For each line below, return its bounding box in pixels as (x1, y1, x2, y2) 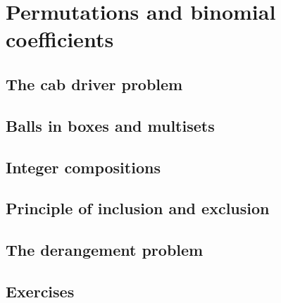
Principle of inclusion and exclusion (6, 197, 270, 219)
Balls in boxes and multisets (6, 114, 215, 136)
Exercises (6, 280, 75, 302)
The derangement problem (6, 239, 204, 261)
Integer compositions (6, 156, 161, 178)
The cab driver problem (6, 73, 183, 94)
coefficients (6, 25, 114, 54)
